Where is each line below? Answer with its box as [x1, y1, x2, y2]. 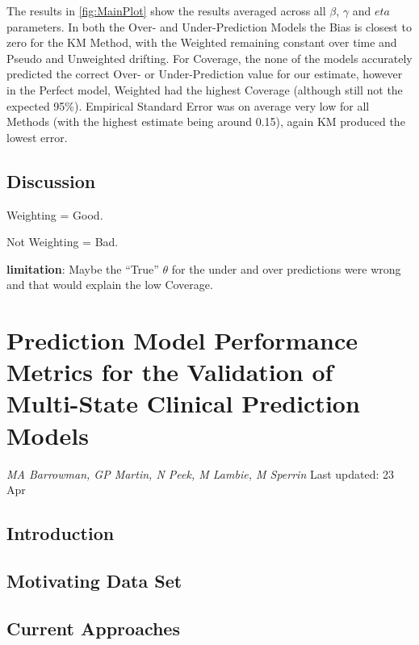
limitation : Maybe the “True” [6, 260, 159, 277]
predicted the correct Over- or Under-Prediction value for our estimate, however [6, 65, 403, 82]
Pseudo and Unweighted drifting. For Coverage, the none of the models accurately [6, 49, 413, 66]
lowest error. [6, 128, 68, 145]
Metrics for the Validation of [6, 355, 333, 388]
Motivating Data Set [6, 568, 182, 593]
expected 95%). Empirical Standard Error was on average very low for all [6, 97, 370, 114]
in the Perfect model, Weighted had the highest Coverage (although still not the [6, 81, 403, 98]
